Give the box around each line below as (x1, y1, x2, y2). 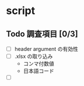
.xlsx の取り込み (14, 53, 53, 60)
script (6, 4, 36, 18)
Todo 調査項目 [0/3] (6, 29, 79, 39)
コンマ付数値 (23, 60, 54, 67)
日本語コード (23, 67, 54, 74)
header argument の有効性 (14, 46, 79, 52)
